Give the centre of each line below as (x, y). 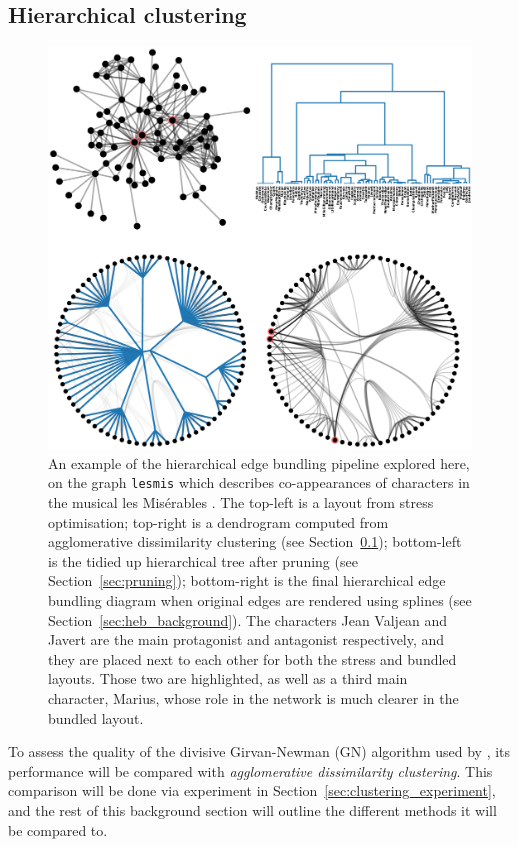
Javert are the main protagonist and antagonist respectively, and (246, 639)
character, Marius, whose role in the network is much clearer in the (253, 698)
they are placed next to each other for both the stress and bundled (252, 658)
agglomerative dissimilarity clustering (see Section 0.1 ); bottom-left (255, 541)
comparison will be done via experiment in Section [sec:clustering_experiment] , (252, 790)
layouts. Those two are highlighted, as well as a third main (228, 678)
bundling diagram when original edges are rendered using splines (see (260, 600)
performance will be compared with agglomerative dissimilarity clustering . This (250, 770)
